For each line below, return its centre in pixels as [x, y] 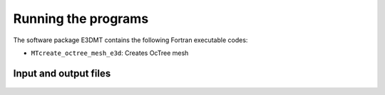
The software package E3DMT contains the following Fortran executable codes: [130, 40]
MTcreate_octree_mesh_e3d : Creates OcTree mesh [110, 53]
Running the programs [81, 19]
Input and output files [62, 73]
